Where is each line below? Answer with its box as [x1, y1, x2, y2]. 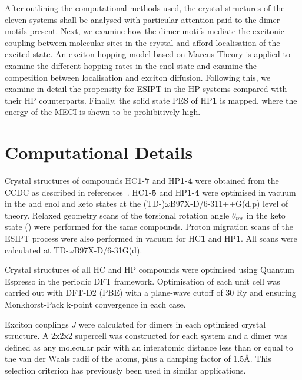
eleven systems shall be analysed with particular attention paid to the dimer [5, 13, 280, 25]
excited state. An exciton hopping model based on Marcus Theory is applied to [5, 48, 290, 60]
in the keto [246, 209, 286, 221]
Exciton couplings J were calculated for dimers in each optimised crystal [5, 318, 266, 330]
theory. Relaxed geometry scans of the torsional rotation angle [5, 209, 230, 221]
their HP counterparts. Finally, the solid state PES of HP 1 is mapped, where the [5, 94, 297, 106]
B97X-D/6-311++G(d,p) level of [170, 197, 288, 210]
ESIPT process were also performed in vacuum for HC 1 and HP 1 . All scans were [5, 232, 297, 244]
